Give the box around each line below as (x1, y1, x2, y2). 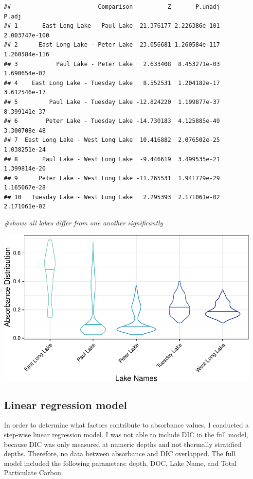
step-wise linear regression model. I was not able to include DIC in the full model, (4, 429, 248, 439)
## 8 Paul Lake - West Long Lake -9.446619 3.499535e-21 (4, 155, 220, 163)
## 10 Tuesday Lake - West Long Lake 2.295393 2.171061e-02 (4, 193, 220, 201)
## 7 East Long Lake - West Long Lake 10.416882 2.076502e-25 (4, 137, 220, 144)
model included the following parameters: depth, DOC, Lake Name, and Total (4, 458, 237, 468)
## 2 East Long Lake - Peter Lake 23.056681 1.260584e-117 (4, 41, 220, 49)
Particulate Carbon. (4, 467, 63, 478)
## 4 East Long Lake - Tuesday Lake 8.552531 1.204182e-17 (4, 79, 220, 86)
